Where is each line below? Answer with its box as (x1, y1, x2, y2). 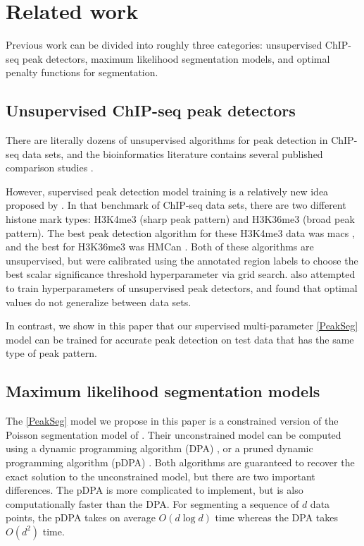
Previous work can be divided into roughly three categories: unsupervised (6, 37, 322, 52)
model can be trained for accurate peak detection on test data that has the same (6, 332, 354, 346)
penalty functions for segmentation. (6, 65, 158, 80)
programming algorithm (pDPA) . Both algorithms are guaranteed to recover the (6, 455, 355, 469)
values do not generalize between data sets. (6, 294, 192, 309)
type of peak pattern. (6, 346, 97, 360)
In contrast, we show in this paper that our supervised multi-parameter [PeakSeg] (6, 318, 358, 333)
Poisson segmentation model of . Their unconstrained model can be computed (6, 427, 341, 442)
